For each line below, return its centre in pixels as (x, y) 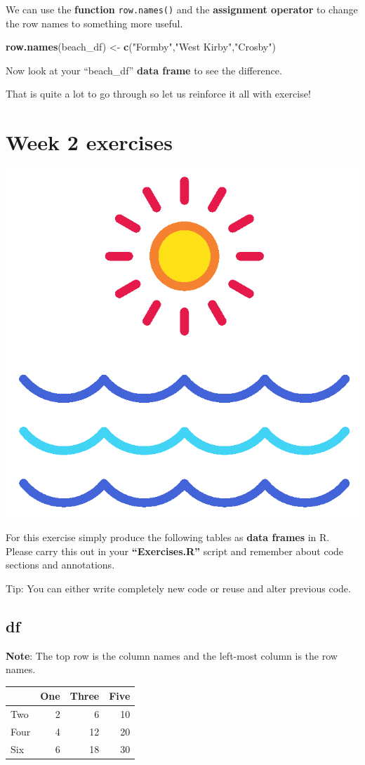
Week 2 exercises (89, 142)
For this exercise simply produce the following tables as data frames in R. (168, 537)
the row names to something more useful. (94, 23)
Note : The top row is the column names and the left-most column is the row (172, 655)
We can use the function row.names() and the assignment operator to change (182, 9)
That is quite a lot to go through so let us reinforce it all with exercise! (158, 94)
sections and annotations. (60, 565)
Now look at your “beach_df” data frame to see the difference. (144, 70)
